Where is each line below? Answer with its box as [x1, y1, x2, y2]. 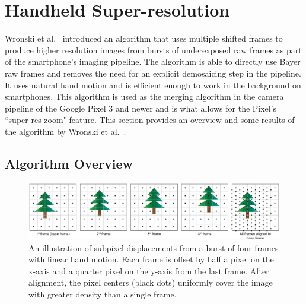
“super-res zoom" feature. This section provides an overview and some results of [5, 113, 295, 126]
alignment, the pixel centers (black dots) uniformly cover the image [28, 276, 273, 289]
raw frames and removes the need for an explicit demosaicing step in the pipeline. [5, 66, 301, 79]
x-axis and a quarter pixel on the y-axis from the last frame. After [28, 264, 269, 277]
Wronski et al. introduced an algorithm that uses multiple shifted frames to [5, 32, 283, 45]
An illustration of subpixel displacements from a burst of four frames [28, 241, 279, 254]
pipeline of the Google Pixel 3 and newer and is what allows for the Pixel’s [5, 102, 277, 114]
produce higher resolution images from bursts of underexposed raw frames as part [5, 43, 302, 56]
